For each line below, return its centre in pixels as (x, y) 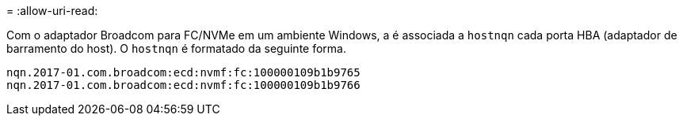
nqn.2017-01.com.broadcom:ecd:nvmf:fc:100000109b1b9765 (183, 72)
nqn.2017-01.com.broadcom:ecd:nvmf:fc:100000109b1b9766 (183, 85)
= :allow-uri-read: (52, 11)
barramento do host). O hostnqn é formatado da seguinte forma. (176, 48)
